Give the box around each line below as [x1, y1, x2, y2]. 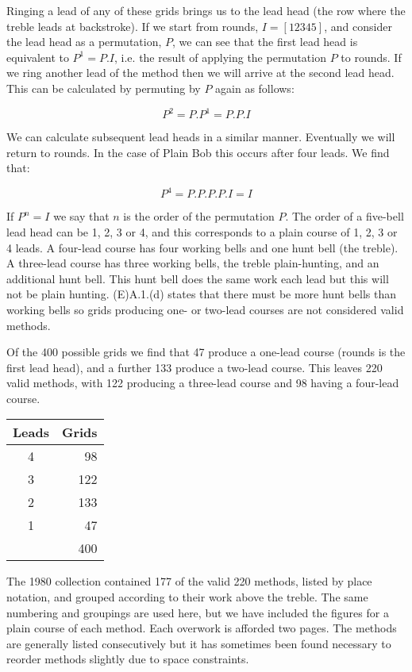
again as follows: [215, 79, 295, 96]
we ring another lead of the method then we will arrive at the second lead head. [6, 64, 395, 81]
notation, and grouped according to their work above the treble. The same [6, 589, 368, 605]
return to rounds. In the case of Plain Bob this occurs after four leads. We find [6, 144, 390, 160]
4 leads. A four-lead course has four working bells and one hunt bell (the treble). [6, 239, 399, 255]
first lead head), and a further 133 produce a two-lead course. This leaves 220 [6, 359, 383, 375]
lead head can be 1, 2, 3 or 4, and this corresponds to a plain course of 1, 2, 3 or [6, 223, 398, 240]
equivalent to [6, 48, 69, 65]
